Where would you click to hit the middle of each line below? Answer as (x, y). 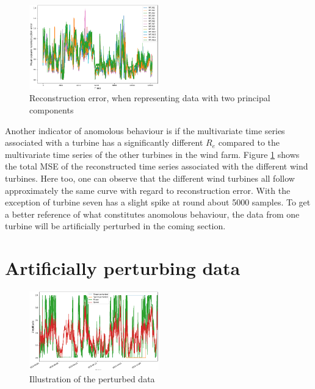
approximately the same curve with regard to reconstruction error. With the (148, 190)
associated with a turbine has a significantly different (104, 142)
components (52, 109)
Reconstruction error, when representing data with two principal (150, 98)
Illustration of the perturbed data (92, 379)
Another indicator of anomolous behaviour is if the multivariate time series (145, 130)
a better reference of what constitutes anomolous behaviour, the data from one (152, 214)
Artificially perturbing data (123, 268)
